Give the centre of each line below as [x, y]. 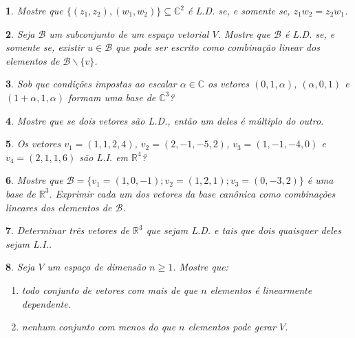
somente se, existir [45, 47]
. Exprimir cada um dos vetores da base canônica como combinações [192, 193]
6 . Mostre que [34, 180]
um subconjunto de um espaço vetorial [129, 33]
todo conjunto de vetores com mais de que [110, 289]
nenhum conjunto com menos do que [99, 327]
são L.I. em [104, 157]
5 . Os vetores [33, 144]
